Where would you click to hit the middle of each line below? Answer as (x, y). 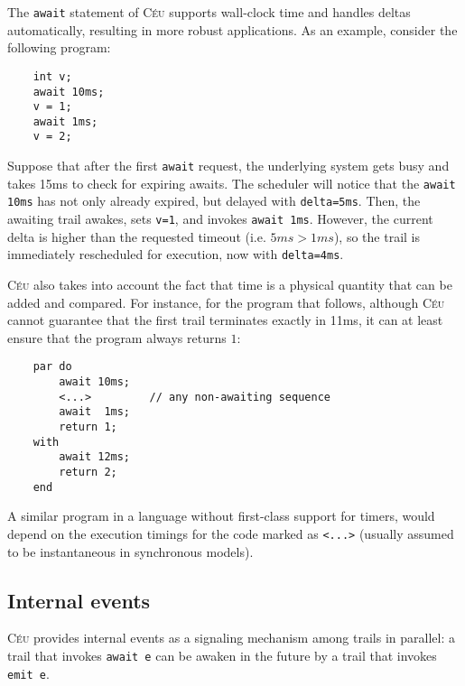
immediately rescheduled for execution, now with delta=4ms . (176, 254)
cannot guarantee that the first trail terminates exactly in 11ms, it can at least (225, 320)
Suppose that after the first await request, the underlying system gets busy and (228, 166)
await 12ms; (95, 457)
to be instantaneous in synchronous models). (130, 551)
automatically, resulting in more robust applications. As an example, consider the (232, 29)
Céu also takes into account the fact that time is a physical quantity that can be (230, 284)
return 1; (88, 427)
